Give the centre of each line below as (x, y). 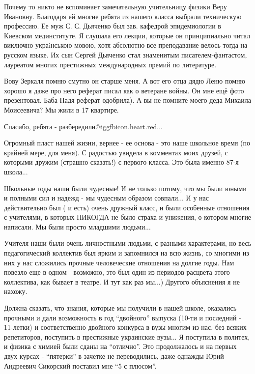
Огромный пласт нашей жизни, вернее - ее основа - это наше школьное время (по (127, 143)
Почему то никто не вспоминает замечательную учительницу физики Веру (115, 6)
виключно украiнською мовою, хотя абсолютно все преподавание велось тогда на (126, 45)
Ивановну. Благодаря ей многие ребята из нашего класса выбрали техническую (123, 16)
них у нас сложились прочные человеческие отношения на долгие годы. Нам (119, 262)
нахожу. (16, 291)
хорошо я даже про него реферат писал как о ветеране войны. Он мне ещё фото (124, 90)
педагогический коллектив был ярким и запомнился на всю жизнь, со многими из (127, 253)
